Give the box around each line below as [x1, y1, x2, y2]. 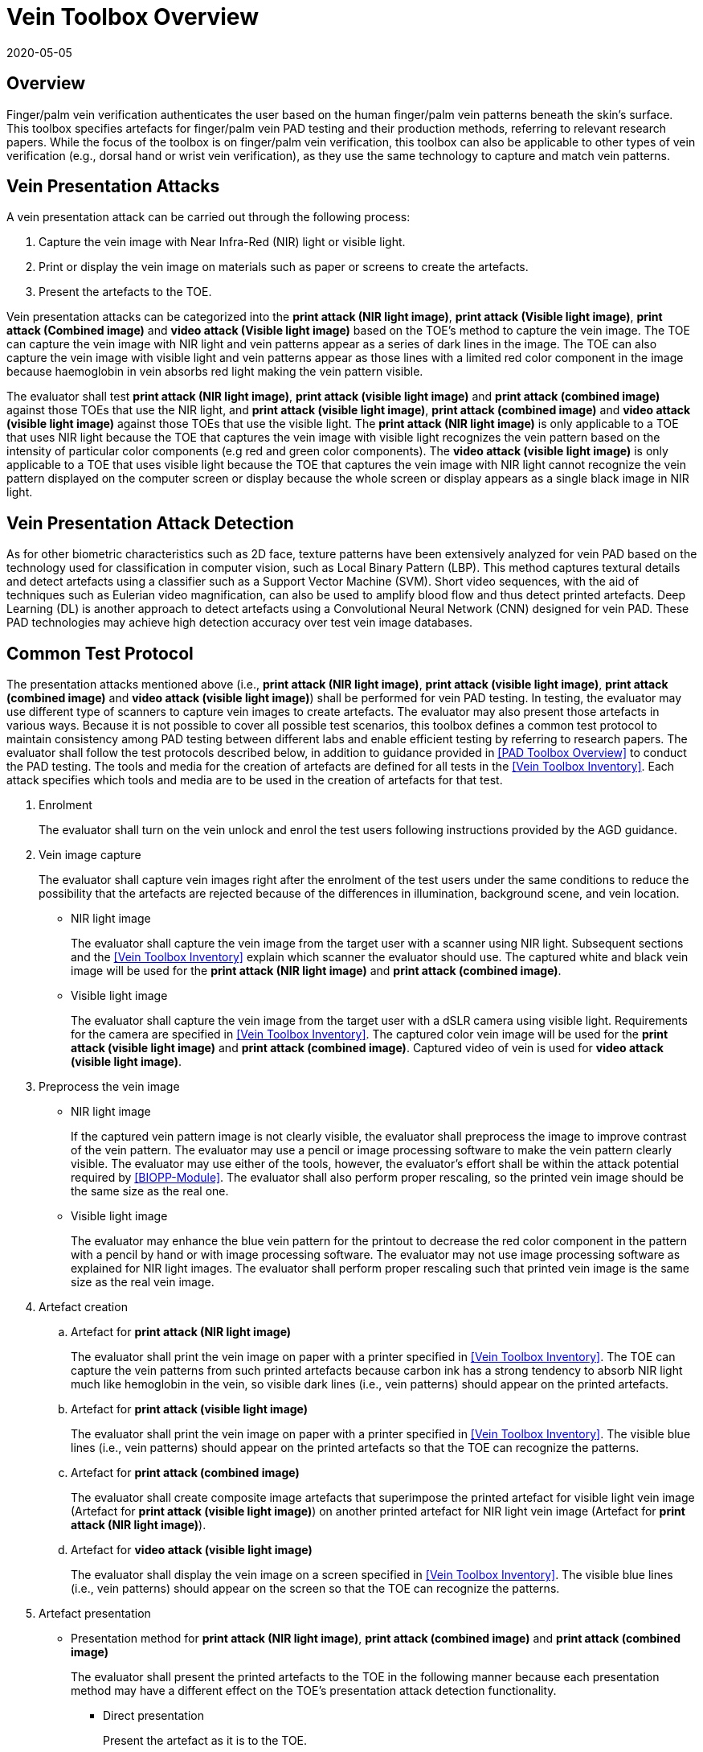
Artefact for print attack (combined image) [71, 1466, 300, 1480]
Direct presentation [103, 1709, 204, 1723]
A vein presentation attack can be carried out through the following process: [6, 210, 411, 224]
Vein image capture [39, 848, 141, 862]
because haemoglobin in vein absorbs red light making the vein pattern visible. [6, 364, 423, 379]
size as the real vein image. [71, 1275, 215, 1289]
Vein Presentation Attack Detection [6, 512, 294, 533]
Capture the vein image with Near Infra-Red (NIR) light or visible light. [39, 235, 406, 249]
